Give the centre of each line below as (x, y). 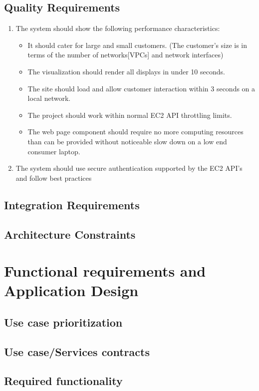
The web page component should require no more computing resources (135, 132)
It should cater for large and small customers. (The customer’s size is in (137, 45)
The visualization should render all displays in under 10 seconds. (126, 71)
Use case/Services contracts (77, 351)
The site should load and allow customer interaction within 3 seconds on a (141, 88)
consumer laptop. (54, 151)
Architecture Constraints (70, 234)
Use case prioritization (63, 322)
